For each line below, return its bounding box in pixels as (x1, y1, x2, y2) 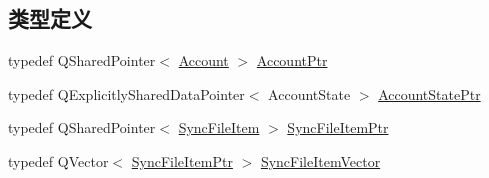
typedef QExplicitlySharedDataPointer (8, 83, 245, 104)
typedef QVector (8, 150, 109, 171)
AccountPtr (256, 50, 328, 71)
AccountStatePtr (378, 83, 481, 104)
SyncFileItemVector (260, 150, 381, 171)
